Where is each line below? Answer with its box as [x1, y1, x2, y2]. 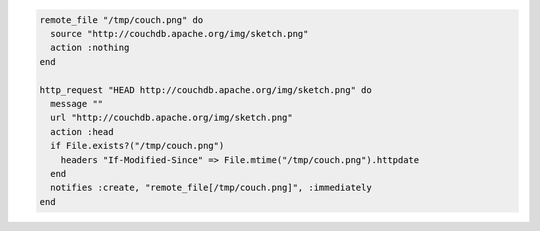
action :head [50, 126, 114, 137]
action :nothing [50, 42, 130, 54]
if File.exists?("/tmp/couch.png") [50, 140, 225, 152]
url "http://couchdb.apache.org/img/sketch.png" [50, 112, 294, 124]
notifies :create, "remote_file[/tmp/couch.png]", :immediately [50, 182, 372, 194]
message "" [50, 98, 104, 109]
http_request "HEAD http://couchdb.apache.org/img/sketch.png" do [39, 84, 372, 95]
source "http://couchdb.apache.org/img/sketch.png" [50, 28, 309, 39]
